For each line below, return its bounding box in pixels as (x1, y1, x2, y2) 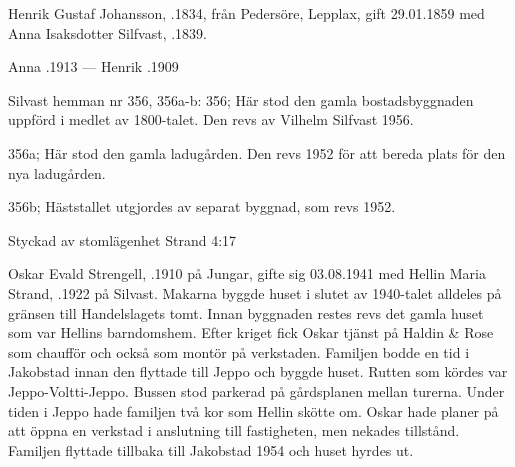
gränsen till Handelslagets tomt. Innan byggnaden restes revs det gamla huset (8, 302, 484, 323)
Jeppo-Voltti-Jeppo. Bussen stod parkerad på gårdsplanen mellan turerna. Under (8, 380, 505, 401)
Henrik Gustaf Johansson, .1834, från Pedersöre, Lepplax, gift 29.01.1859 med (8, 3, 485, 23)
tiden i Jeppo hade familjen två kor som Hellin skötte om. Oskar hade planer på (8, 400, 499, 421)
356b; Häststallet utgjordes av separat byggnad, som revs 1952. (8, 196, 396, 217)
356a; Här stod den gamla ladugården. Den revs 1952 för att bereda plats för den (8, 142, 506, 163)
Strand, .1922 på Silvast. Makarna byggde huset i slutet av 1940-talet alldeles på (8, 282, 502, 303)
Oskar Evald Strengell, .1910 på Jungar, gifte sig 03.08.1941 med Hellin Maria (8, 263, 486, 284)
